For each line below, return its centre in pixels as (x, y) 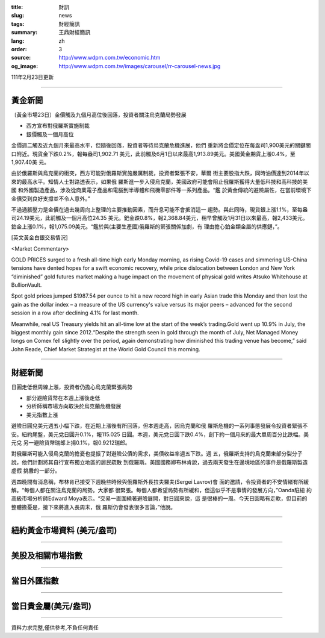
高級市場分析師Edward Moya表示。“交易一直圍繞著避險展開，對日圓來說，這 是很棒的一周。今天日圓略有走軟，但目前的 (159, 499)
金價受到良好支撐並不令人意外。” (51, 198)
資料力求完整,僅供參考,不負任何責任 (55, 628)
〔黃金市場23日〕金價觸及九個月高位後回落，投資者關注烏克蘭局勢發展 (99, 115)
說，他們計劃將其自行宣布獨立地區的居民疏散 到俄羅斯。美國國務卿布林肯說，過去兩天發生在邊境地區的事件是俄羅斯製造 (159, 462)
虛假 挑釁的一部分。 (36, 471)
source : (21, 58)
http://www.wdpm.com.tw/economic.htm (110, 58)
